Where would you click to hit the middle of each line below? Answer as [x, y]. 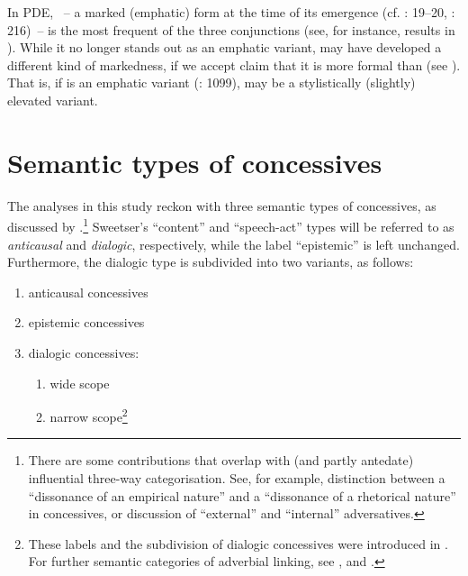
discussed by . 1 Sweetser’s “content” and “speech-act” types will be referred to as [231, 225]
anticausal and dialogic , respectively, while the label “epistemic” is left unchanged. [234, 244]
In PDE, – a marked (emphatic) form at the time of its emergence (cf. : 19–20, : [231, 12]
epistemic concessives [86, 322]
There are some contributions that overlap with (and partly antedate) [221, 460]
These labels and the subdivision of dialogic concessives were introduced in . [238, 543]
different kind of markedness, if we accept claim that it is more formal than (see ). [234, 64]
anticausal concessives [88, 292]
